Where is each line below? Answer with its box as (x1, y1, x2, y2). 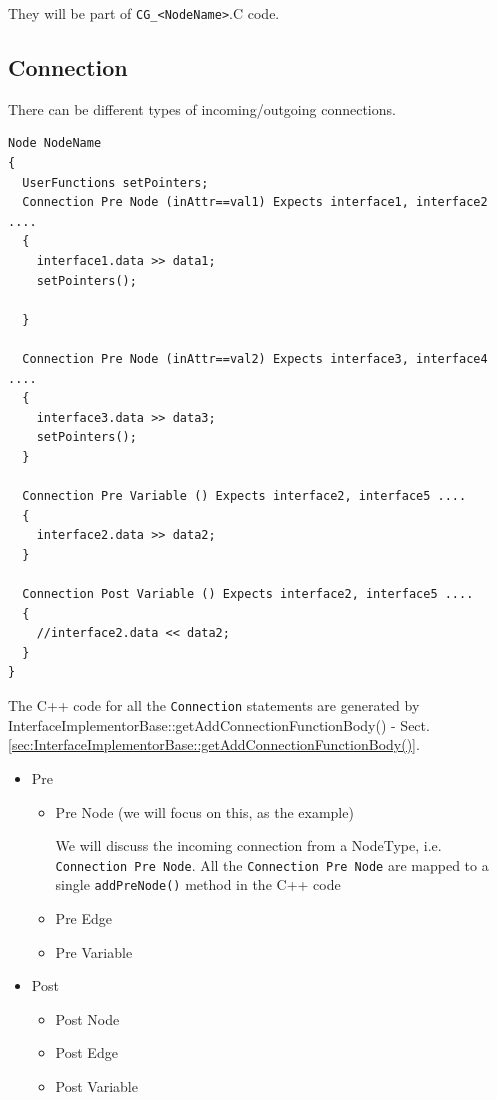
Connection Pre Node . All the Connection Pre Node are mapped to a (55, 854, 489, 875)
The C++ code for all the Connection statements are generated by (8, 695, 420, 716)
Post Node (55, 1008, 120, 1029)
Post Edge (55, 1042, 118, 1063)
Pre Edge (55, 908, 113, 929)
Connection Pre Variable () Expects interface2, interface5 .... (22, 489, 467, 504)
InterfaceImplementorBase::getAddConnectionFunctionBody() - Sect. (8, 714, 430, 735)
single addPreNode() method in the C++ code (55, 874, 341, 895)
